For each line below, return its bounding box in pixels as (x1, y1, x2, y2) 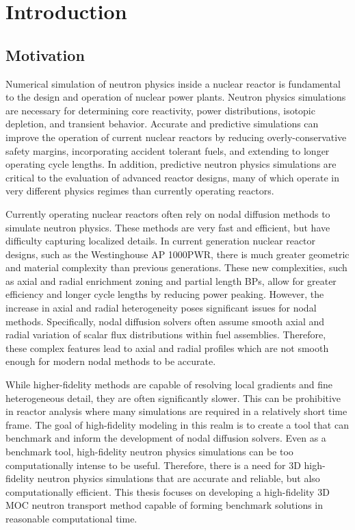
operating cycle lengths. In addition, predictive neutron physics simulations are (5, 157, 337, 171)
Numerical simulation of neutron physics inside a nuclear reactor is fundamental (5, 76, 341, 90)
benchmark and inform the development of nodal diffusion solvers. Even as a (5, 431, 326, 445)
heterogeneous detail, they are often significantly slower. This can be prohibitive (5, 390, 341, 405)
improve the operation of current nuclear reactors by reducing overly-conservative (5, 129, 347, 144)
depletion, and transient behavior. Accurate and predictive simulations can (5, 116, 319, 131)
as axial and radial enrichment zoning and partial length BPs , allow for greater (5, 273, 337, 288)
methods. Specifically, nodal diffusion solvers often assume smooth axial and (5, 314, 325, 328)
